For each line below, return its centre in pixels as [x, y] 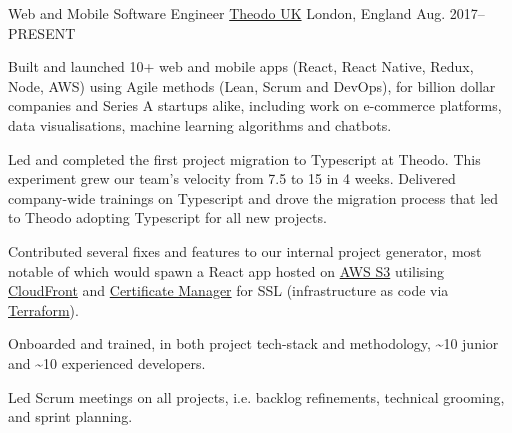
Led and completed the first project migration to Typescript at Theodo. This [244, 158]
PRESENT [42, 32]
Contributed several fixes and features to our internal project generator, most [245, 250]
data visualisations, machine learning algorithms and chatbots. [200, 124]
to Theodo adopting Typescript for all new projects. [167, 217]
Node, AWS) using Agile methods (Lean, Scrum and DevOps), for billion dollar [252, 85]
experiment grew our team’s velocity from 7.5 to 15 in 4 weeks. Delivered [232, 178]
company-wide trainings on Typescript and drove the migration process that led [253, 197]
